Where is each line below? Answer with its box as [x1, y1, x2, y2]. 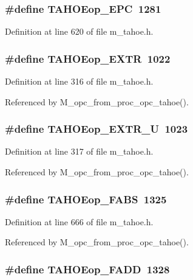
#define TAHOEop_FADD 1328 [5, 261, 170, 276]
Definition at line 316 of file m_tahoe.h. [5, 75, 154, 88]
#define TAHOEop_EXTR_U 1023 [5, 121, 188, 136]
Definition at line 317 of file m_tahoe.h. [5, 145, 154, 158]
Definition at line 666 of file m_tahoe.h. [5, 215, 154, 228]
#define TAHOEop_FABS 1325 [5, 191, 167, 206]
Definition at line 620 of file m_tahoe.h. [5, 25, 154, 38]
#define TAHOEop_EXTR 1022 [5, 51, 171, 66]
